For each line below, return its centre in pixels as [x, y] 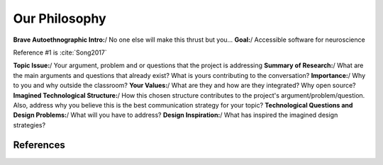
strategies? [29, 125]
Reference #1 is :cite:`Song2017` [60, 52]
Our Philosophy [60, 18]
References [39, 145]
